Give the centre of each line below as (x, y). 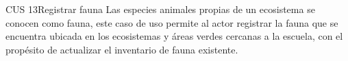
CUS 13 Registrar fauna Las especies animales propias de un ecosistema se (160, 9)
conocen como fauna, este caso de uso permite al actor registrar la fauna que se (172, 22)
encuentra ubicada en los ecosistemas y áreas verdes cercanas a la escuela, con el (174, 36)
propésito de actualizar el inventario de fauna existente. (122, 49)
